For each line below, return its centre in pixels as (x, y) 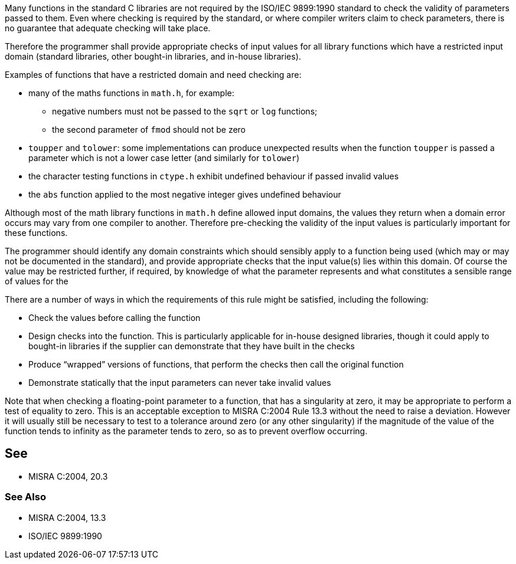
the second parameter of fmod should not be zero (149, 129)
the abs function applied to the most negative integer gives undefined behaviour (185, 194)
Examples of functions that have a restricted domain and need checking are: (153, 75)
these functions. (36, 233)
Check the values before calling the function (115, 318)
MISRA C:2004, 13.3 (67, 517)
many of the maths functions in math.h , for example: (131, 93)
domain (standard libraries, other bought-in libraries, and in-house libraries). (153, 56)
